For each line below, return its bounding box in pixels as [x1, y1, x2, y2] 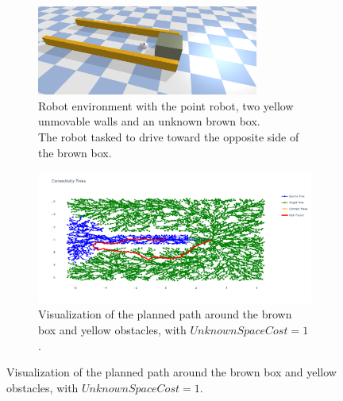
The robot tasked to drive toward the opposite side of [38, 129, 299, 145]
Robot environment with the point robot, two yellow [38, 97, 294, 114]
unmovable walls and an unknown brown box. [38, 113, 260, 129]
